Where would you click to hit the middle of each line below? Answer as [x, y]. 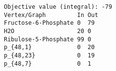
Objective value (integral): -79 [58, 7]
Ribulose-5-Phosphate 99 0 [48, 39]
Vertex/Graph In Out [51, 15]
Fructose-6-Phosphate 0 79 [49, 23]
